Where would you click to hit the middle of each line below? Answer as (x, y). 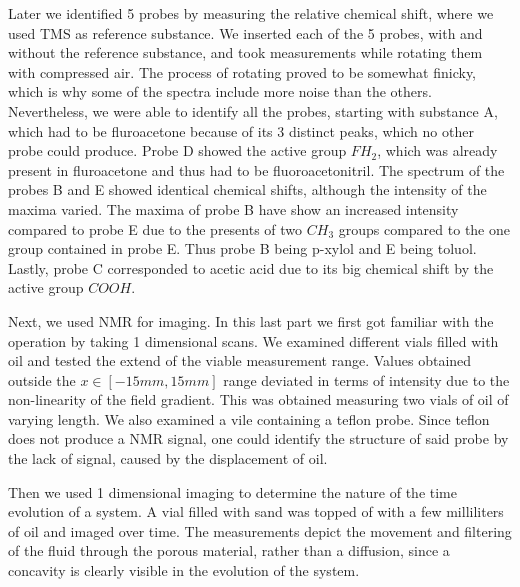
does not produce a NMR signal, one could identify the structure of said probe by (258, 438)
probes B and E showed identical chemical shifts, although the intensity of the (247, 189)
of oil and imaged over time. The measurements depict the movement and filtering (260, 530)
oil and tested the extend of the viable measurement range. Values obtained (240, 360)
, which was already (437, 150)
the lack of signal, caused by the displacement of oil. (168, 458)
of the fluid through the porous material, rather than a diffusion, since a (229, 550)
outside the (42, 379)
